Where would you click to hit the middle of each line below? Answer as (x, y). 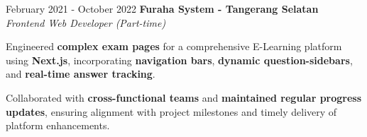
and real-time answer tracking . (81, 74)
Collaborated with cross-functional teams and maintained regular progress (184, 97)
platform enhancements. (58, 125)
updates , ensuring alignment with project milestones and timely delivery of (171, 111)
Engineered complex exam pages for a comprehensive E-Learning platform (174, 46)
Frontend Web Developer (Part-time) (86, 22)
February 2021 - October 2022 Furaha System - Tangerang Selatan (162, 8)
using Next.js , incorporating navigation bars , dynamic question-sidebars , (179, 60)
